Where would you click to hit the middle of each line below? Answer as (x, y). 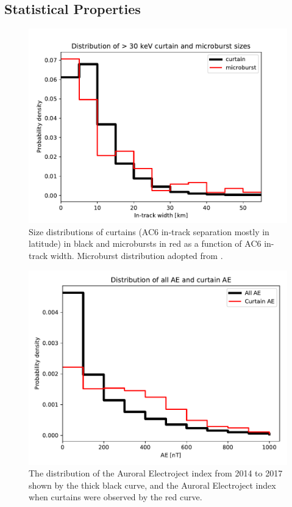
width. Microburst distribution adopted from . (137, 255)
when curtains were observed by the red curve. (116, 497)
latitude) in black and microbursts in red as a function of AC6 (145, 243)
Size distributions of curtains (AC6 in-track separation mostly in (149, 231)
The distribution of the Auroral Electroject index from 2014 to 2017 (156, 473)
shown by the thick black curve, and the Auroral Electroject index (152, 485)
